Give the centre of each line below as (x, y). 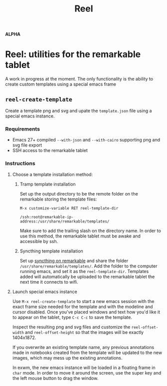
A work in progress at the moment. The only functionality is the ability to (79, 79)
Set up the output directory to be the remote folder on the (79, 193)
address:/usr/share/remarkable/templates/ (65, 221)
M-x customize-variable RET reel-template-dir (69, 208)
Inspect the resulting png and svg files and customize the (71, 327)
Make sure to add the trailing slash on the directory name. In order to (90, 230)
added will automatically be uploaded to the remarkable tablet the (87, 276)
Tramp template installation (48, 184)
